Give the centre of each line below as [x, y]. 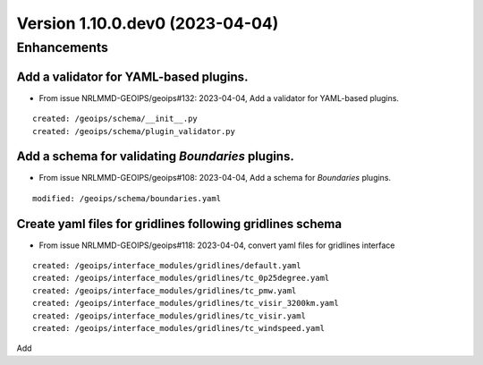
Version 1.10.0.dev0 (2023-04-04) [148, 23]
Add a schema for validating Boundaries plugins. [155, 157]
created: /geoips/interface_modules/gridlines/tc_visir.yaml [169, 316]
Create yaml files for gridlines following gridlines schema [179, 224]
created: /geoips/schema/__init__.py [115, 119]
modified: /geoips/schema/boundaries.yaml [127, 198]
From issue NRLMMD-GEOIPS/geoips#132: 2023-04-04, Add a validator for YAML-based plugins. [219, 98]
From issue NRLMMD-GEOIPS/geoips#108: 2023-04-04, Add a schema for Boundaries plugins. [215, 178]
